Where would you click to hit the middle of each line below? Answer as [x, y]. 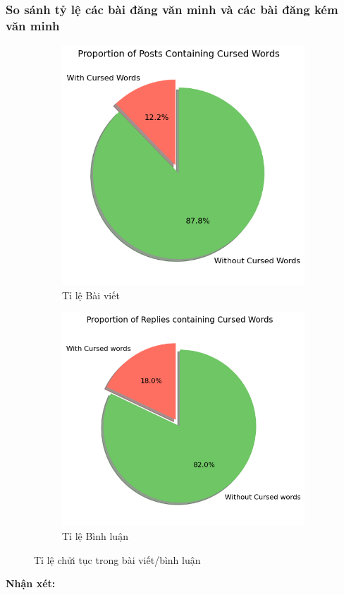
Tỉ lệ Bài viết [91, 295]
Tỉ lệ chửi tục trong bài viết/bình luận [117, 559]
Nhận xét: [31, 583]
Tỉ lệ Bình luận [95, 535]
